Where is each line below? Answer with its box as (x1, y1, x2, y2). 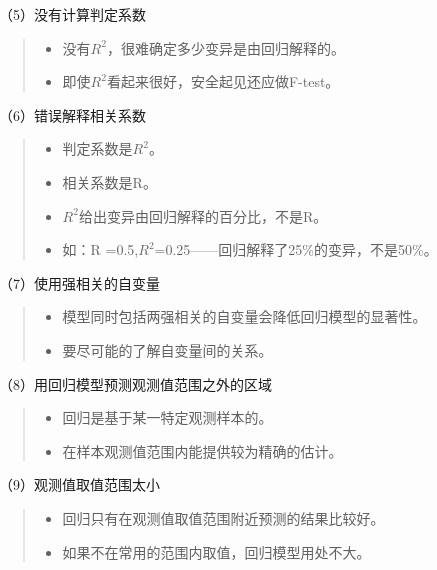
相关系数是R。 (62, 171, 157, 192)
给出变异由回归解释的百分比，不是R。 (78, 205, 328, 226)
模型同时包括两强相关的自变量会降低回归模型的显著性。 (62, 306, 427, 327)
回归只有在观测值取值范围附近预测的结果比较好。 (62, 507, 385, 528)
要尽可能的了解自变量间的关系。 (62, 339, 273, 360)
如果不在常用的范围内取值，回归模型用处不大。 (62, 541, 371, 562)
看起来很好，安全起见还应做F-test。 (106, 71, 340, 92)
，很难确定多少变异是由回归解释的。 (106, 37, 345, 58)
